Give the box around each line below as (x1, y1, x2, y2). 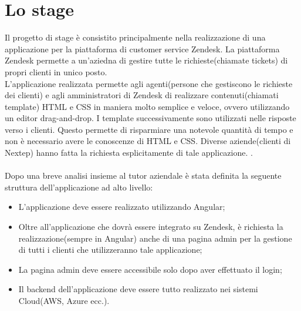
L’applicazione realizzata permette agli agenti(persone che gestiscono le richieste (5, 77, 293, 89)
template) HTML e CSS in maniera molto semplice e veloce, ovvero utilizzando (5, 100, 290, 112)
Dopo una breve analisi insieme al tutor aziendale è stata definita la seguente (5, 169, 282, 182)
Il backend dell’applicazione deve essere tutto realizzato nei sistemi (18, 283, 258, 295)
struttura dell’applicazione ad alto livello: (5, 180, 153, 193)
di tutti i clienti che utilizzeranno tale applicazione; (18, 243, 202, 256)
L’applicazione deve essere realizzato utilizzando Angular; (18, 200, 225, 213)
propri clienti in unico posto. (5, 65, 107, 78)
